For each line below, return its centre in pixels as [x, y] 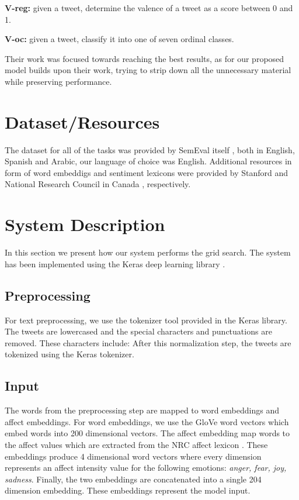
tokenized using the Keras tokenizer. [69, 354]
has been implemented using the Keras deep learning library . [115, 263]
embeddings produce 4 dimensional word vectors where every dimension [133, 456]
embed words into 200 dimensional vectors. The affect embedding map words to [147, 433]
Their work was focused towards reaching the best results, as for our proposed [145, 58]
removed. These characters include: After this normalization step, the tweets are [148, 342]
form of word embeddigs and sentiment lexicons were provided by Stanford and [147, 172]
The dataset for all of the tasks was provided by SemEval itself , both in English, [150, 149]
